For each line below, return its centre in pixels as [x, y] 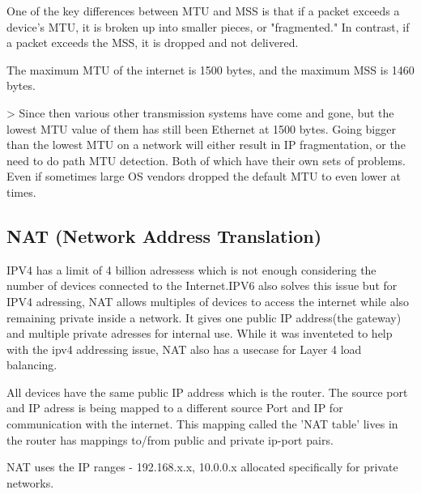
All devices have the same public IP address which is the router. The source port [207, 392]
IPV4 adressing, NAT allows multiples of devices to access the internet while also [208, 301]
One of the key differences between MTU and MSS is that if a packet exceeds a [203, 11]
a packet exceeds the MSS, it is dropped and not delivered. [153, 43]
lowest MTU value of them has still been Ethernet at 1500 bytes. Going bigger [201, 128]
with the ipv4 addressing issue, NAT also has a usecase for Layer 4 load [184, 349]
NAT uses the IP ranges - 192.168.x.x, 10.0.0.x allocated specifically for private [202, 467]
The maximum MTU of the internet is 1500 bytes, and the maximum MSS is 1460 [210, 69]
